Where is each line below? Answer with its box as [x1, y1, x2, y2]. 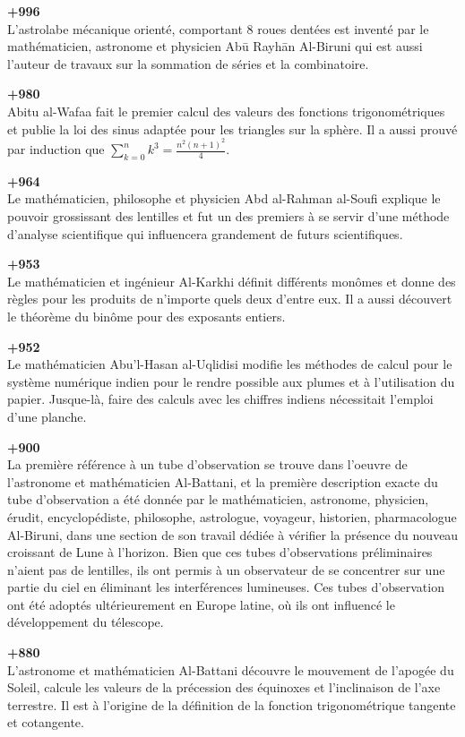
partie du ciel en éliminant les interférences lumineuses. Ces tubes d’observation [7, 578, 444, 596]
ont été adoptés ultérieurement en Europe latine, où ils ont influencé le [7, 595, 395, 613]
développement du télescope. [7, 613, 164, 631]
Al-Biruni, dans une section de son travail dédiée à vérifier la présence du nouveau [7, 525, 459, 544]
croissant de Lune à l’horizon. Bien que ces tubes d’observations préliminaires [7, 543, 433, 561]
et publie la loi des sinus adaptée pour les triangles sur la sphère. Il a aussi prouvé [7, 119, 458, 138]
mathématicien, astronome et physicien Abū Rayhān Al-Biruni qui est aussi [7, 37, 423, 56]
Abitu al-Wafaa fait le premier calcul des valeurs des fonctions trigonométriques [7, 101, 445, 120]
